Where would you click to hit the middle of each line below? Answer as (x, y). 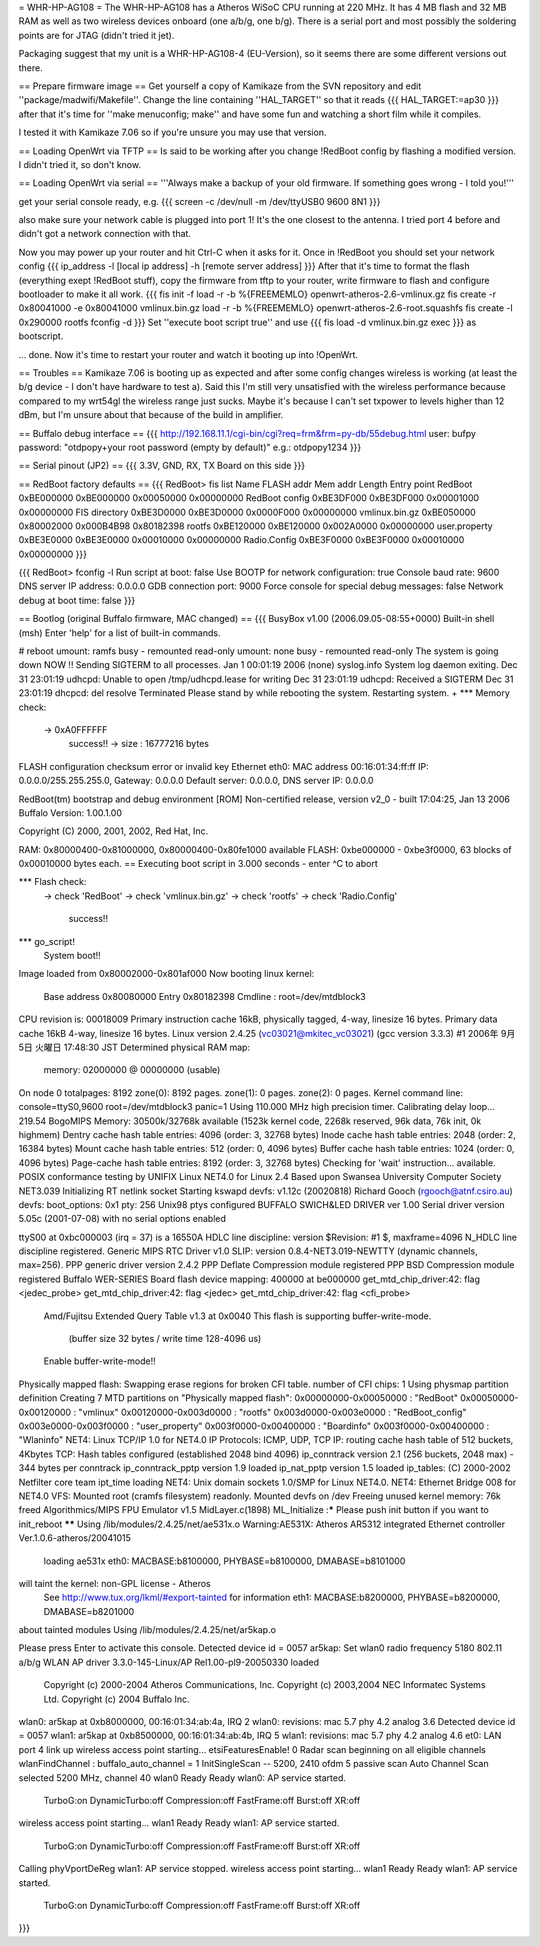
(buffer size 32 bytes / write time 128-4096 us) (165, 1339)
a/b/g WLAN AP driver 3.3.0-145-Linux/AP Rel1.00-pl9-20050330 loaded (169, 1662)
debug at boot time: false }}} (77, 600)
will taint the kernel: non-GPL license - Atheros (114, 1583)
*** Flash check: (52, 882)
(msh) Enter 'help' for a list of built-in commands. (119, 632)
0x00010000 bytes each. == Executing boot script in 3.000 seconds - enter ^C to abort (198, 864)
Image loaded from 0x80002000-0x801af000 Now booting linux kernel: (166, 974)
